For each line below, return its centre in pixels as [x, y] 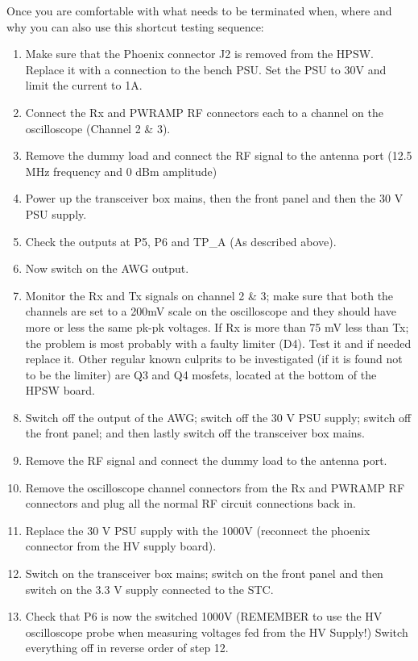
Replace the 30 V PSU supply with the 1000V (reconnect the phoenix [198, 530]
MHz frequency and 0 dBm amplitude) [121, 171]
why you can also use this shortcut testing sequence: [135, 26]
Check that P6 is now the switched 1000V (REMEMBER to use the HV [204, 616]
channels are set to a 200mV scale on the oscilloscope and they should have [211, 311]
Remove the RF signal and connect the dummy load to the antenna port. [206, 460]
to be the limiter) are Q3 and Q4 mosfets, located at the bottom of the [201, 374]
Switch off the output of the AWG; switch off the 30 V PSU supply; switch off [218, 417]
